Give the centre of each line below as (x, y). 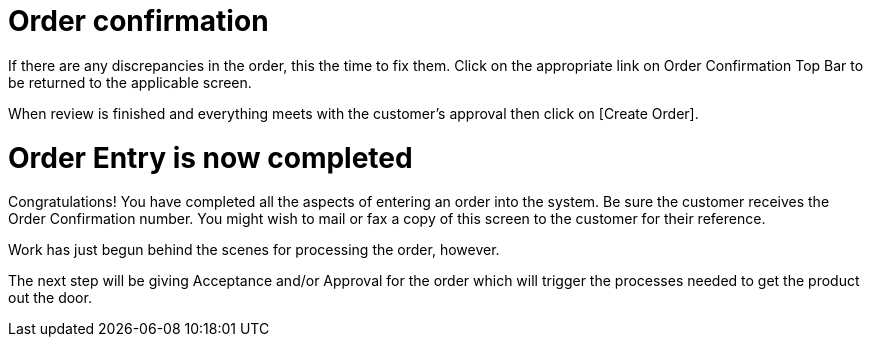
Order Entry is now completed (210, 157)
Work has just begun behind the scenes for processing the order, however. (254, 250)
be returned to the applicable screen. (130, 82)
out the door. (50, 298)
